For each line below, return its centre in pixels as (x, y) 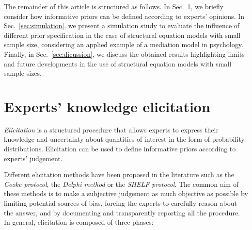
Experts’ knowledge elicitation (107, 106)
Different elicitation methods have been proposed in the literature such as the (119, 174)
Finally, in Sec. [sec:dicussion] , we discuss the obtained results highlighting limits (124, 54)
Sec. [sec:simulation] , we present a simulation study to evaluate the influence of (122, 25)
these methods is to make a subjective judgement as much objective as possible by (126, 193)
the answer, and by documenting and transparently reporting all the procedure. (122, 212)
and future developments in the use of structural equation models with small (118, 63)
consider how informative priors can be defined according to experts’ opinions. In (124, 16)
